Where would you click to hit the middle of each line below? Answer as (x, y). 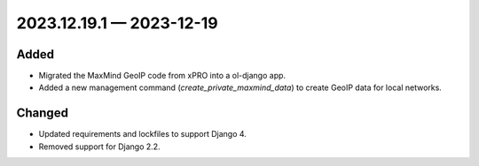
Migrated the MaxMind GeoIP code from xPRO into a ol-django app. (162, 76)
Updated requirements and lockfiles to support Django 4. (143, 134)
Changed (42, 113)
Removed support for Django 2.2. (99, 147)
